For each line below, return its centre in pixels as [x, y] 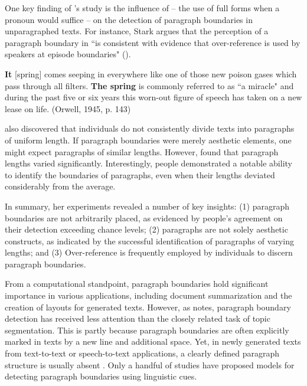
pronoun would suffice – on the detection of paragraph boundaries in [129, 19]
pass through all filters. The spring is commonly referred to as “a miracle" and [149, 85]
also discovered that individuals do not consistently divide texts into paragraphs [150, 128]
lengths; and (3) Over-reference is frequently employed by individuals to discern [149, 252]
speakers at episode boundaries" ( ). [68, 54]
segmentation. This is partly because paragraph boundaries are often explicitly [147, 330]
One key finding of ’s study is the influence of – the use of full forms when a [142, 8]
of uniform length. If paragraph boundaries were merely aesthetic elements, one [148, 140]
